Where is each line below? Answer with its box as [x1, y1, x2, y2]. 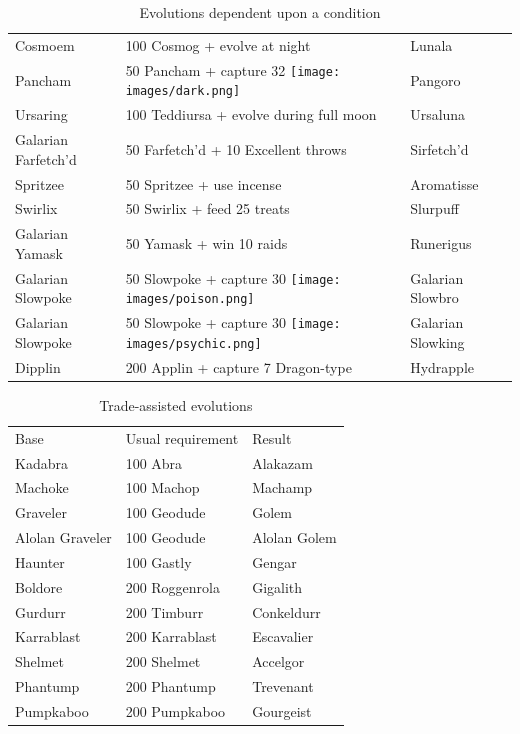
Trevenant [252, 676, 314, 697]
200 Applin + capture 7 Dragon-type [125, 356, 352, 377]
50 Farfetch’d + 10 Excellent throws [125, 138, 347, 159]
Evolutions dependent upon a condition [139, 2, 381, 22]
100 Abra [125, 452, 183, 473]
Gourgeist [252, 701, 312, 721]
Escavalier [252, 626, 314, 647]
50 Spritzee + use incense [125, 173, 282, 194]
